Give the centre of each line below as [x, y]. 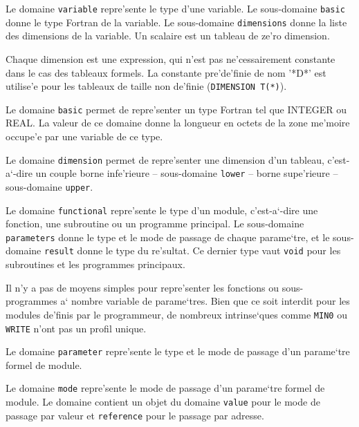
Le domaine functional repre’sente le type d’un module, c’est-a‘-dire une [162, 210]
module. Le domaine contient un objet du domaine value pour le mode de [163, 402]
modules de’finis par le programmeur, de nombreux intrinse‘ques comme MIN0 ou [176, 314]
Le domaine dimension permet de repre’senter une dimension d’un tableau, [165, 159]
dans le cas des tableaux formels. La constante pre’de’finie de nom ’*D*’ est [166, 72]
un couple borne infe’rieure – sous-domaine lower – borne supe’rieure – [187, 173]
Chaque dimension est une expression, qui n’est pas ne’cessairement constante [171, 58]
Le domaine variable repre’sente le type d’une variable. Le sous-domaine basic [175, 8]
